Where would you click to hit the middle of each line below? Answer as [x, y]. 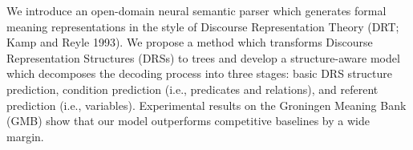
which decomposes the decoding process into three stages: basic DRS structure [199, 73]
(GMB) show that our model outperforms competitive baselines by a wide [188, 121]
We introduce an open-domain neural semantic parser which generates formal [196, 10]
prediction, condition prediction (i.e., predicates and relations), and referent [192, 89]
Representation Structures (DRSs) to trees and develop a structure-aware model [203, 57]
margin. [25, 136]
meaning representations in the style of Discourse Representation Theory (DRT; [203, 26]
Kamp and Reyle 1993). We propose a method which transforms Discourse [190, 42]
